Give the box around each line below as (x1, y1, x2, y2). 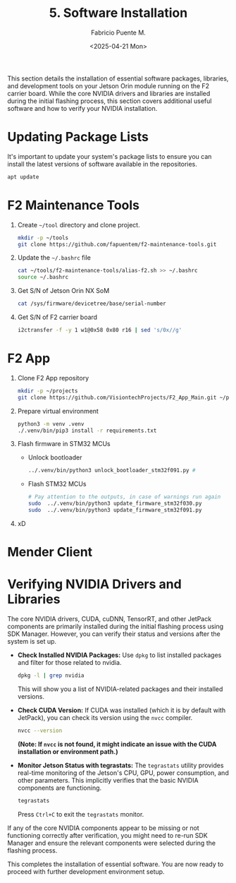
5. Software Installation (49, 5, 188, 21)
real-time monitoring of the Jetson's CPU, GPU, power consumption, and (17, 768, 229, 777)
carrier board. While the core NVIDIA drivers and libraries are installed (7, 89, 211, 97)
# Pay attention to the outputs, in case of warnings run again (27, 493, 221, 500)
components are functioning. (17, 783, 102, 792)
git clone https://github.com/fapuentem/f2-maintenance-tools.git (17, 241, 217, 248)
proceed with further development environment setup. (7, 867, 165, 876)
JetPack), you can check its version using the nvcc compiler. (17, 713, 193, 721)
